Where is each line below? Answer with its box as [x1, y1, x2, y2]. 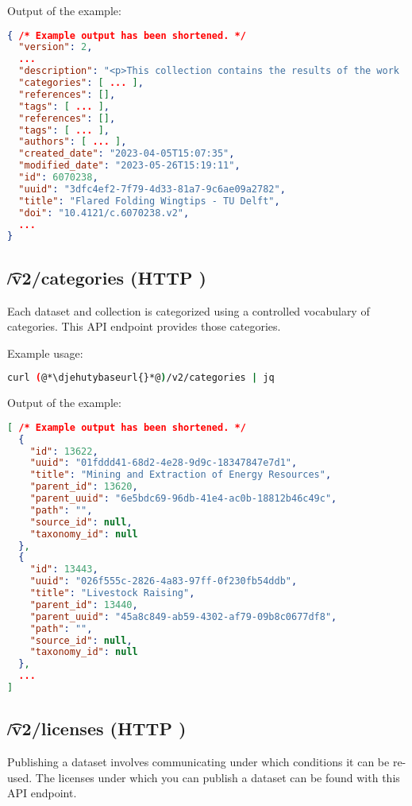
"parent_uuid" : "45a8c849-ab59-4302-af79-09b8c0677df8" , [29, 610, 337, 622]
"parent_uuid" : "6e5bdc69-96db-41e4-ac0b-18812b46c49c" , [29, 493, 337, 505]
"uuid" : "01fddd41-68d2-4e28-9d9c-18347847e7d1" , [29, 457, 298, 469]
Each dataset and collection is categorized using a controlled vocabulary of [7, 302, 370, 319]
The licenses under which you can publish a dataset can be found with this [35, 769, 400, 785]
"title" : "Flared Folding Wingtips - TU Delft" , [18, 195, 280, 207]
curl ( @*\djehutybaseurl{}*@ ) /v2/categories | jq [7, 372, 275, 384]
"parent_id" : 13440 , [29, 599, 138, 610]
